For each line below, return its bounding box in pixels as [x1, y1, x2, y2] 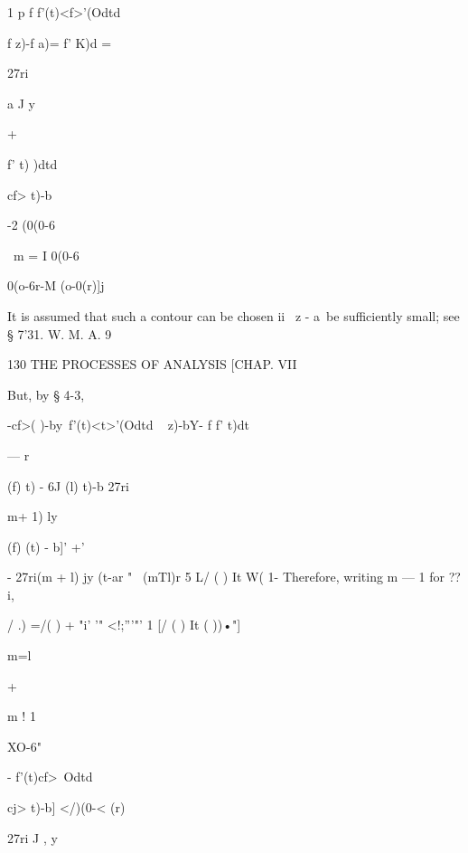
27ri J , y [7, 828, 58, 847]
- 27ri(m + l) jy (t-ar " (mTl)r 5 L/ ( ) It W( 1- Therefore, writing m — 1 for [7, 567, 445, 586]
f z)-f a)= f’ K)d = [7, 33, 112, 52]
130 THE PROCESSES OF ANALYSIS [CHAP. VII [7, 355, 297, 374]
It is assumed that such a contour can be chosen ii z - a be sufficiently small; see [7, 306, 460, 325]
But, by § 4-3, [7, 384, 85, 403]
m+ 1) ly [7, 507, 58, 526]
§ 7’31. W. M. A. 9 [7, 324, 112, 343]
